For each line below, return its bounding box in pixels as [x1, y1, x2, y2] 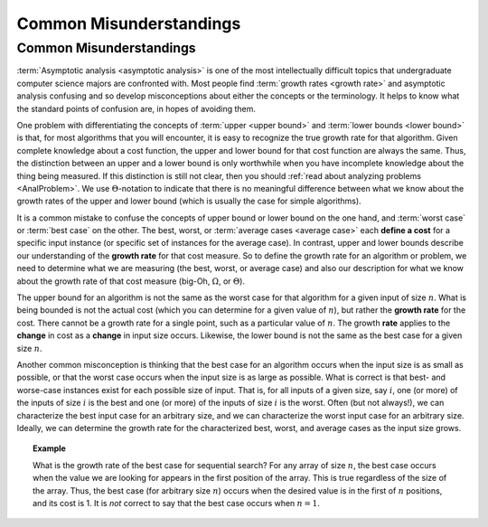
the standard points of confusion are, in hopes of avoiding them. [16, 103, 257, 114]
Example [33, 443, 67, 454]
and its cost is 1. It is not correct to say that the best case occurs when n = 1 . [33, 497, 320, 508]
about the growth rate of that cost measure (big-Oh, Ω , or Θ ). [16, 276, 246, 287]
